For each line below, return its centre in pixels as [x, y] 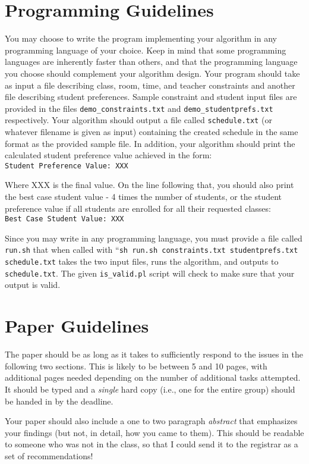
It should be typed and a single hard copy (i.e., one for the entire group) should [150, 389]
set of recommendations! [49, 455]
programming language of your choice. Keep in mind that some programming [146, 50]
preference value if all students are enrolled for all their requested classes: [138, 208]
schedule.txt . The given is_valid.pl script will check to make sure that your [150, 273]
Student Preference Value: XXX [67, 166]
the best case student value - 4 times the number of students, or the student [144, 197]
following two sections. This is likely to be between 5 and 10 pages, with [136, 366]
